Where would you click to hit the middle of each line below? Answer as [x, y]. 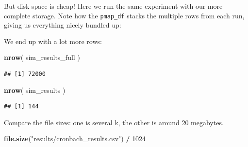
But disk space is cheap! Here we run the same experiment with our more [113, 6]
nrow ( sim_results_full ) [42, 57]
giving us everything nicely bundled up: [63, 25]
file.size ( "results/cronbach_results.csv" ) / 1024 [75, 139]
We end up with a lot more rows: [53, 41]
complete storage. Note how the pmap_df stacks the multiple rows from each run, [124, 15]
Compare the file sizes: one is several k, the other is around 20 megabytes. [114, 122]
